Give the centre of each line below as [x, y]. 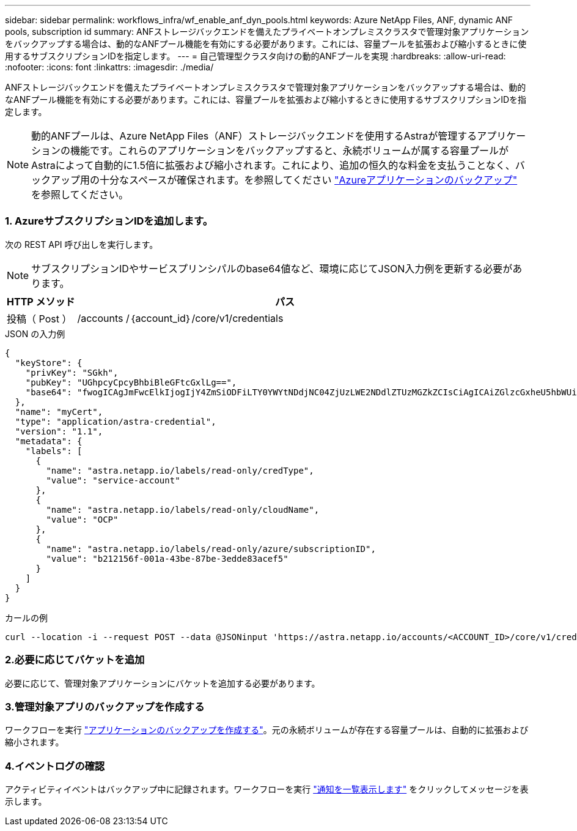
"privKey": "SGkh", [72, 372]
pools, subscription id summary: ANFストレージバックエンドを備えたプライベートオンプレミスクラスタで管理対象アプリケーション [267, 32]
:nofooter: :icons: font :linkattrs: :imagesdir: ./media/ [109, 67]
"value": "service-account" [113, 480]
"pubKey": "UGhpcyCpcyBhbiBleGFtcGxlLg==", [131, 382]
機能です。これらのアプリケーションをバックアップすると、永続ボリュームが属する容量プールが [290, 151]
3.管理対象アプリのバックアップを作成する [105, 706]
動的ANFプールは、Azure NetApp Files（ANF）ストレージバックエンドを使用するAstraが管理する [254, 136]
